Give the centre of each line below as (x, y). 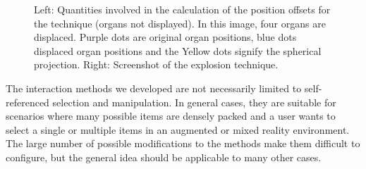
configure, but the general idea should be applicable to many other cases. (164, 157)
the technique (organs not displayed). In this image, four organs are (180, 23)
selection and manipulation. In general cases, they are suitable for (194, 102)
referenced (28, 102)
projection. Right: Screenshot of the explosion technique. (156, 64)
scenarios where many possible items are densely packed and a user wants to (171, 116)
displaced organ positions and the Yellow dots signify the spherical (178, 50)
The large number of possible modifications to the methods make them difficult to (183, 143)
